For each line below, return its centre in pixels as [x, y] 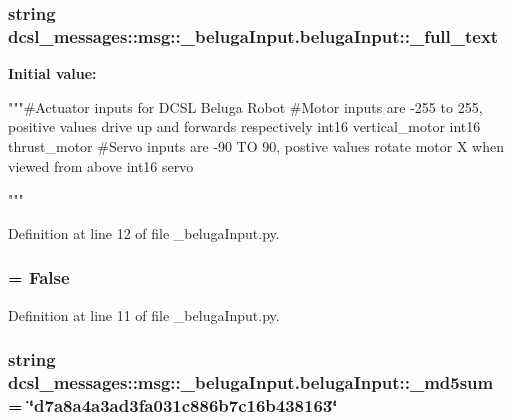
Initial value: [52, 73]
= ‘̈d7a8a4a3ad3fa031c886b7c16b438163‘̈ [173, 404]
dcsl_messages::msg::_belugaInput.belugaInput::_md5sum [251, 381]
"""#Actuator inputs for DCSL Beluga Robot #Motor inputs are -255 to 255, [245, 106]
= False [39, 277]
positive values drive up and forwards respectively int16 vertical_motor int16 [244, 126]
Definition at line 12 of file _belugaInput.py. [144, 232]
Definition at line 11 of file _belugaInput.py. [144, 314]
